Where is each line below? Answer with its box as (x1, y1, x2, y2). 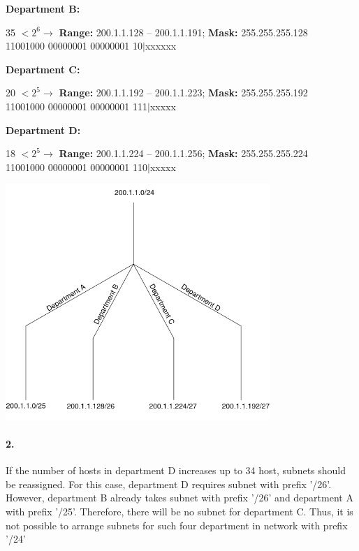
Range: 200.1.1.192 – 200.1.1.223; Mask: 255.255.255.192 (59, 85, 308, 100)
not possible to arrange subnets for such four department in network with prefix (6, 517, 348, 532)
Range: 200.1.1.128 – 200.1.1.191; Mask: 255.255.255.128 (59, 24, 308, 39)
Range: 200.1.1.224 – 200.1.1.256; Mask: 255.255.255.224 (59, 146, 308, 161)
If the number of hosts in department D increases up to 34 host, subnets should (6, 463, 346, 478)
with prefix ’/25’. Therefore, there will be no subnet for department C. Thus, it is (6, 504, 353, 518)
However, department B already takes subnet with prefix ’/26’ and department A (6, 490, 353, 505)
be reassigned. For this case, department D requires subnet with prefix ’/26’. (6, 476, 332, 491)
